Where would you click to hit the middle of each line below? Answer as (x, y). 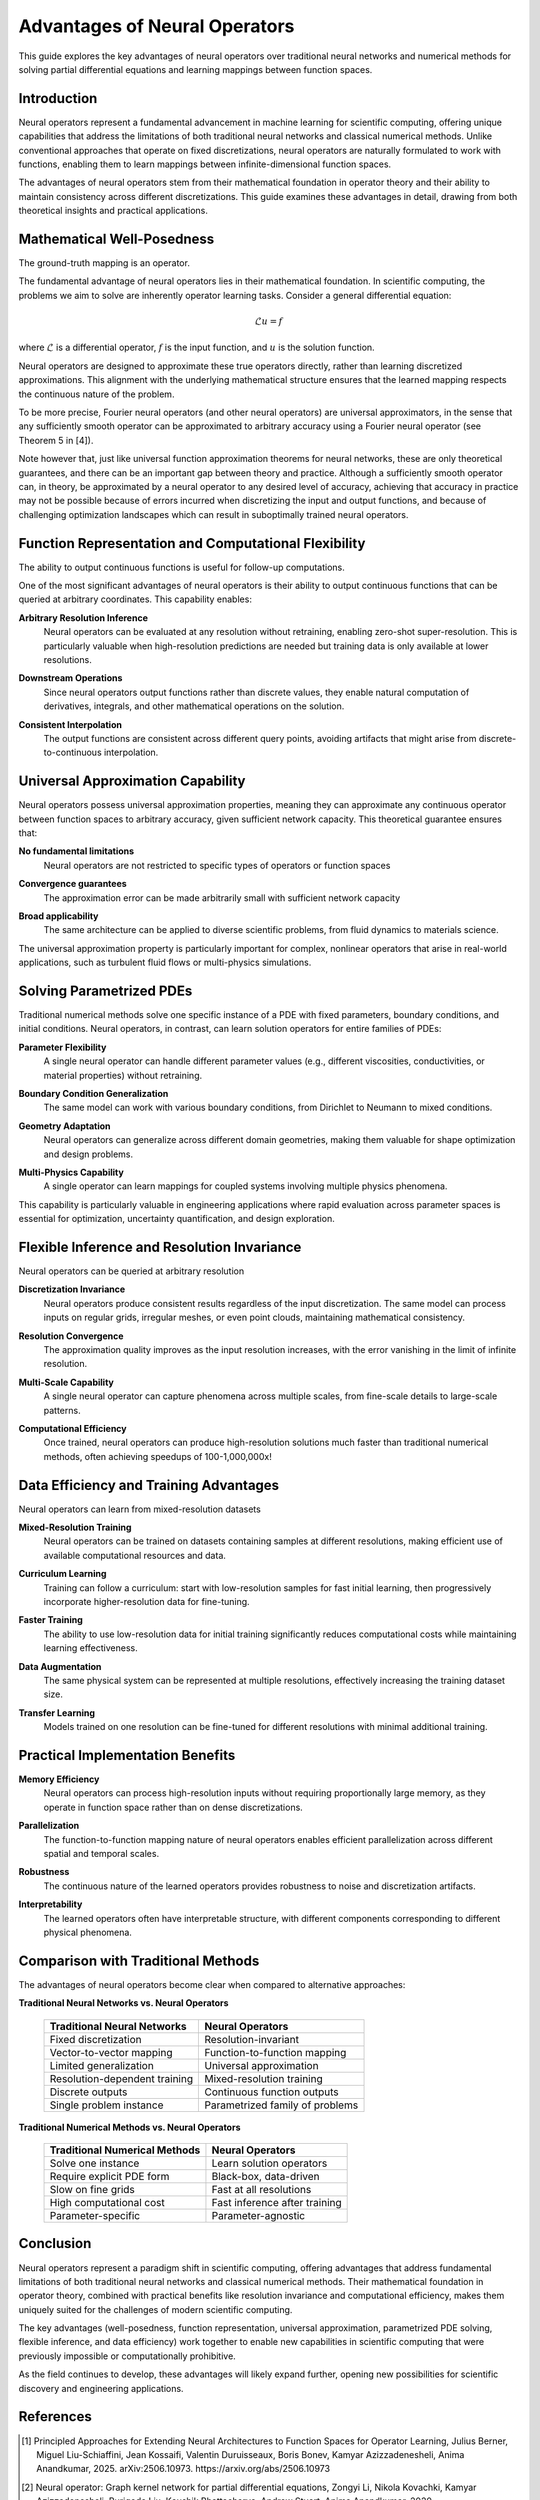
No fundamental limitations (76, 851)
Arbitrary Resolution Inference (83, 617)
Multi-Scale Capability (66, 1382)
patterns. (62, 1410)
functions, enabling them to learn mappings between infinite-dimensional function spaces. (205, 164)
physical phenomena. (87, 1932)
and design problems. (88, 1154)
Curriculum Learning (62, 1574)
